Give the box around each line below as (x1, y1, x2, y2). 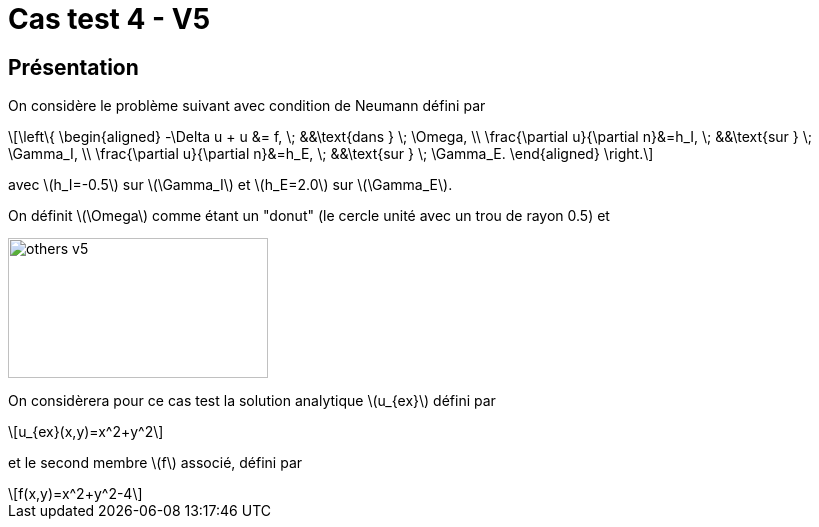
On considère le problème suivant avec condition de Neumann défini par (8, 97, 486, 115)
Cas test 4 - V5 (8, 2, 211, 36)
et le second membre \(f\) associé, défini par (8, 454, 303, 472)
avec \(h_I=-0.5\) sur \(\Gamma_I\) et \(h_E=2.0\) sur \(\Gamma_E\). (8, 176, 453, 194)
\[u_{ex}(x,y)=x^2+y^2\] (8, 423, 164, 441)
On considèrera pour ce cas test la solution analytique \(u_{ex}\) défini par (8, 392, 496, 410)
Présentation (8, 54, 139, 80)
